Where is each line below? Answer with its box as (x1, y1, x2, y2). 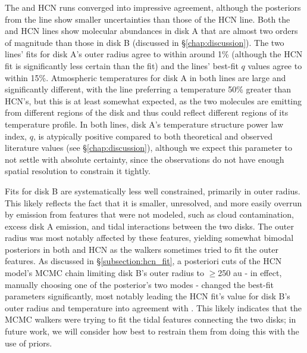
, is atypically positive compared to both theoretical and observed (33, 129, 272, 142)
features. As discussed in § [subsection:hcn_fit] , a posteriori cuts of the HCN (5, 255, 282, 267)
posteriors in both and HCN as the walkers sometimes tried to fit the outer (5, 243, 278, 255)
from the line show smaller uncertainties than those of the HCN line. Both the (5, 13, 290, 25)
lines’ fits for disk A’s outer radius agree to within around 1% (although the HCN (5, 48, 303, 60)
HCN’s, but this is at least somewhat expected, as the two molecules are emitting (5, 94, 302, 107)
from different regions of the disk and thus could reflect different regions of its (5, 106, 289, 119)
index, (5, 129, 27, 142)
